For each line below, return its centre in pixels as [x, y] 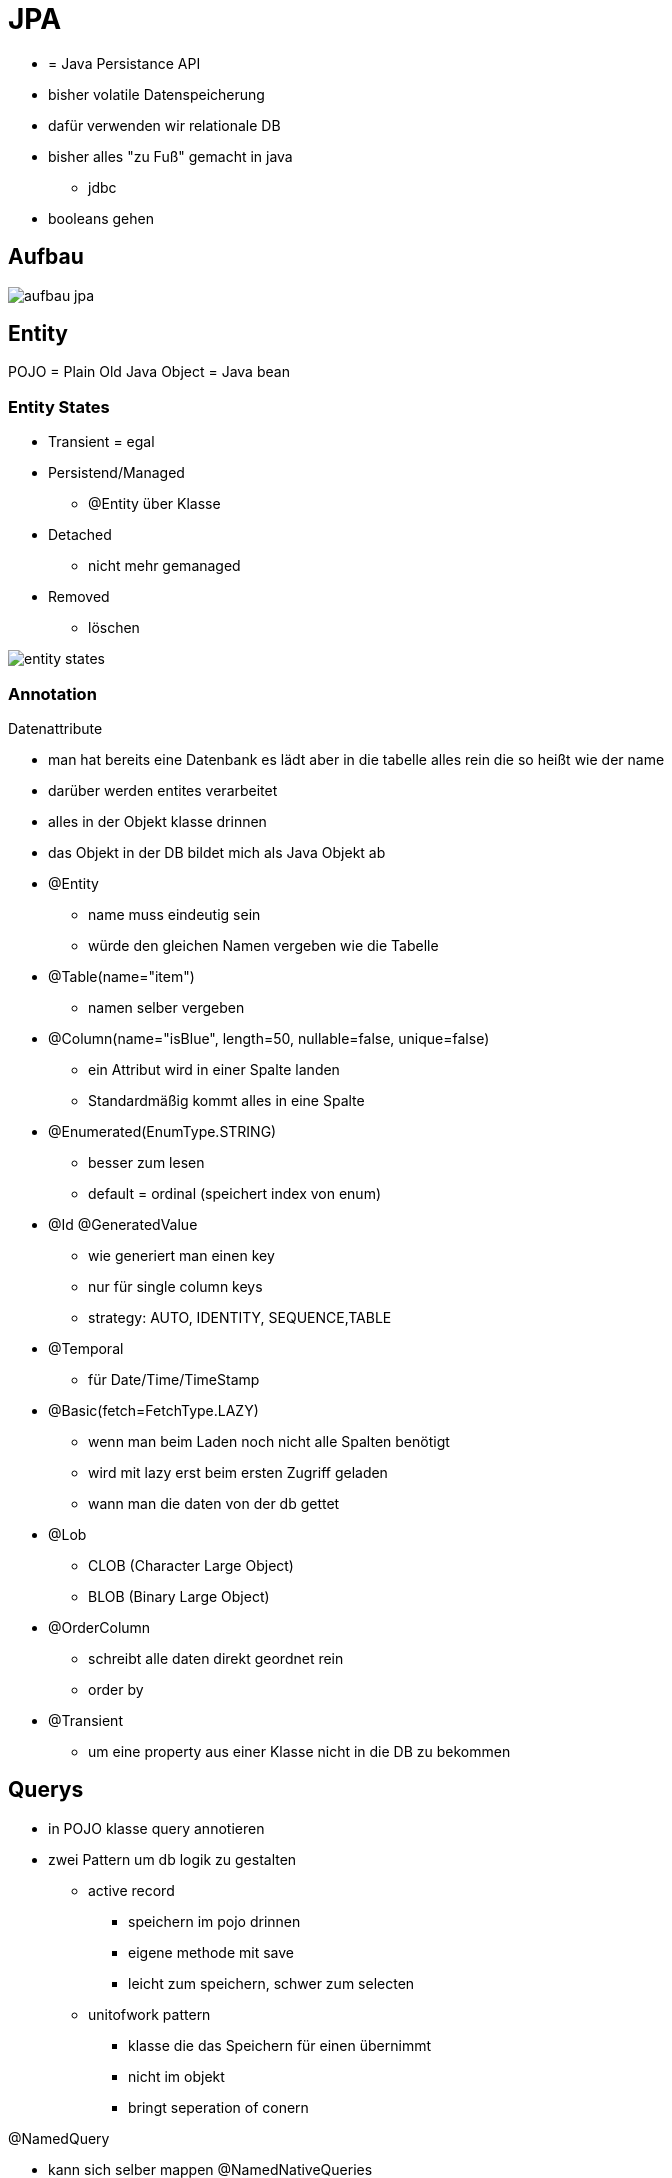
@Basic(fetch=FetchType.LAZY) [153, 1410]
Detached [80, 535]
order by [116, 1689]
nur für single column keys [175, 1286]
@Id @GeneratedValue [123, 1224]
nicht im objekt [176, 2076]
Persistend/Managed [116, 473]
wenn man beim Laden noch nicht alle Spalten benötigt [269, 1441]
